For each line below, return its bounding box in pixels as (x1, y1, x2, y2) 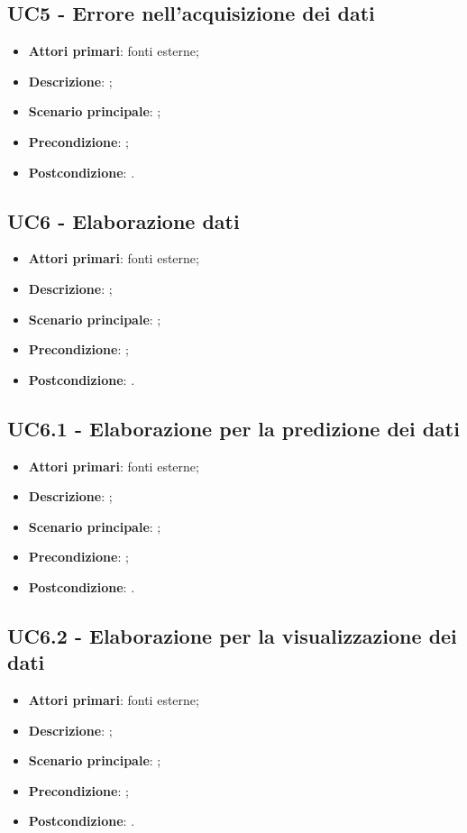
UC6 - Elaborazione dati (7, 206, 240, 234)
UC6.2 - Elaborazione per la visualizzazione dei (7, 621, 457, 649)
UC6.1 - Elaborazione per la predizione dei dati (7, 414, 460, 442)
